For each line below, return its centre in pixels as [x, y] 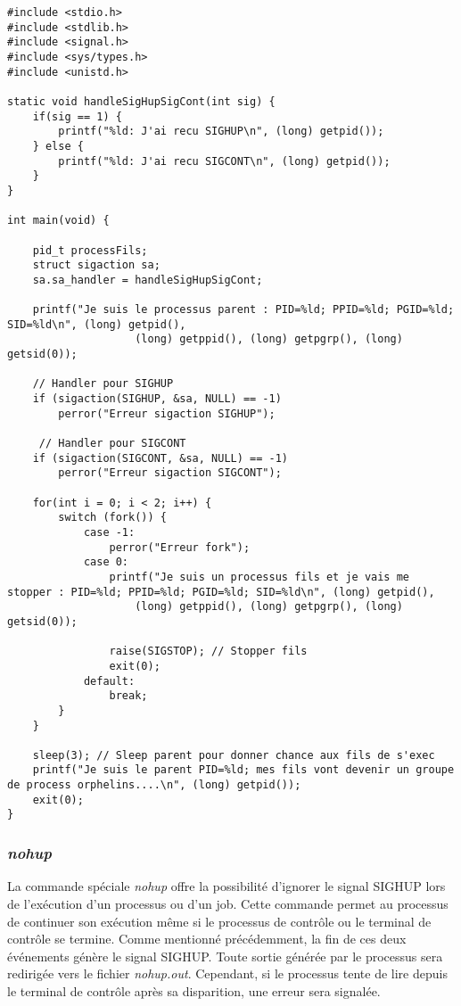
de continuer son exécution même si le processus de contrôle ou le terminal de [219, 921]
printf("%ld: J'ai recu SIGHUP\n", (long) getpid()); [221, 132]
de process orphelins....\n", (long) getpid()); [154, 785]
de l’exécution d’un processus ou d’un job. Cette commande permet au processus [228, 903]
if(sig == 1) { [77, 116]
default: [109, 681]
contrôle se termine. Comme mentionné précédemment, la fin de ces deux [207, 939]
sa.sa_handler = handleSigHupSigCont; [148, 280]
